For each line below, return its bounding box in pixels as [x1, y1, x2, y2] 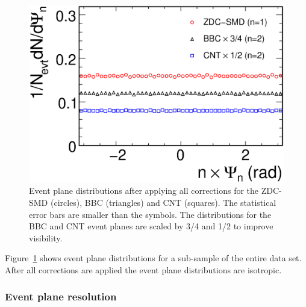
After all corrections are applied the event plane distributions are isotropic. [5, 263, 282, 276]
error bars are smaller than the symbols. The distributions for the [29, 208, 272, 220]
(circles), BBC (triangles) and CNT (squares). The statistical [50, 196, 276, 208]
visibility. [29, 231, 63, 244]
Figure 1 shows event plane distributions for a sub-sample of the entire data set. [5, 252, 302, 264]
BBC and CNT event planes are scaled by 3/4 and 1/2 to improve [29, 220, 273, 232]
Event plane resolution [5, 289, 117, 304]
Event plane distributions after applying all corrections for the [29, 184, 259, 197]
